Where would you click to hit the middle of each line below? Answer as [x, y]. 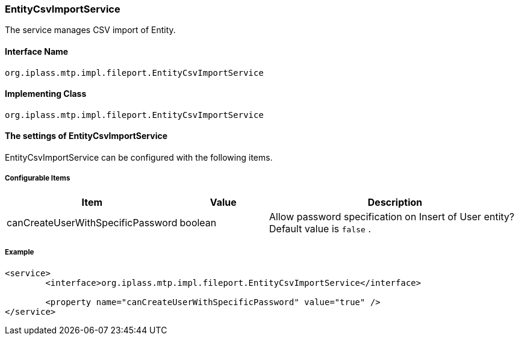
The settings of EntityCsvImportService [86, 136]
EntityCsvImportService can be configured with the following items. [139, 158]
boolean [198, 222]
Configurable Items [38, 178]
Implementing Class [46, 94]
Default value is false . [320, 228]
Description [395, 202]
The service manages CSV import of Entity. [90, 30]
